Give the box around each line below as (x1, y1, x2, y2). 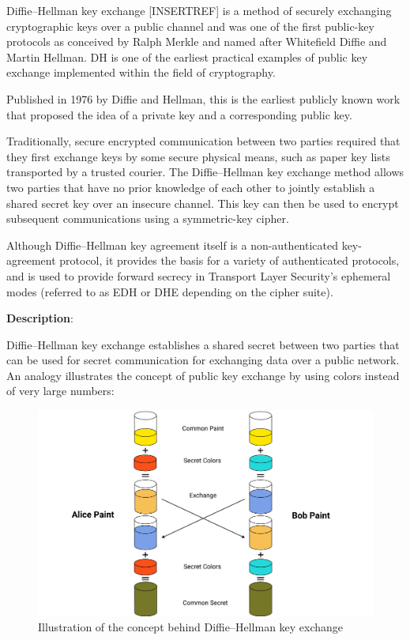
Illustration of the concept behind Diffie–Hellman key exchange (38, 619, 344, 635)
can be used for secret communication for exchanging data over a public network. (6, 352, 400, 368)
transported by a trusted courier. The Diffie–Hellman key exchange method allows (6, 164, 404, 180)
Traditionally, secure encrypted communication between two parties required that (6, 133, 401, 149)
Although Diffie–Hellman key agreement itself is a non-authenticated (6, 236, 338, 253)
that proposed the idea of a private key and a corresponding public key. (6, 106, 352, 122)
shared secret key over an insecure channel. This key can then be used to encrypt (6, 194, 399, 211)
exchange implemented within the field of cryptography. (6, 64, 276, 81)
